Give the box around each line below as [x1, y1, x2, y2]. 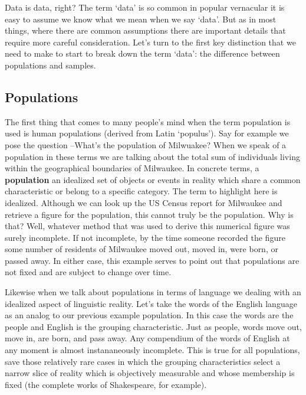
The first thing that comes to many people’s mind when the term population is [5, 115, 291, 128]
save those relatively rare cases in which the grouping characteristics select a [5, 355, 281, 367]
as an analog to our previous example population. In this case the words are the [5, 309, 294, 321]
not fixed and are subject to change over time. [5, 266, 172, 278]
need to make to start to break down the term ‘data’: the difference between [5, 47, 280, 60]
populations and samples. [5, 58, 96, 71]
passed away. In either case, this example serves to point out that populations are [5, 254, 300, 266]
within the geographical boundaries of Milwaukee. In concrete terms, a [5, 162, 259, 174]
